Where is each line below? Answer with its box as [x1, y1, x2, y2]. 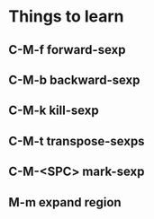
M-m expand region [8, 195, 122, 210]
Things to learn [8, 6, 124, 27]
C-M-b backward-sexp [8, 72, 140, 87]
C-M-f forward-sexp [8, 42, 126, 57]
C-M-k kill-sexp [8, 103, 100, 118]
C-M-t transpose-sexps [8, 133, 145, 149]
